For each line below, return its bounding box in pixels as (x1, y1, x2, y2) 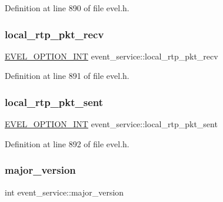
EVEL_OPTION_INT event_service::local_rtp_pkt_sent (5, 118, 218, 130)
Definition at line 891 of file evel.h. (5, 69, 129, 82)
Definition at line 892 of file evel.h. (5, 137, 129, 150)
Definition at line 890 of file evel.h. (5, 2, 129, 14)
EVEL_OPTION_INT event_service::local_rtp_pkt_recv (5, 49, 218, 62)
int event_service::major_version (5, 186, 124, 198)
